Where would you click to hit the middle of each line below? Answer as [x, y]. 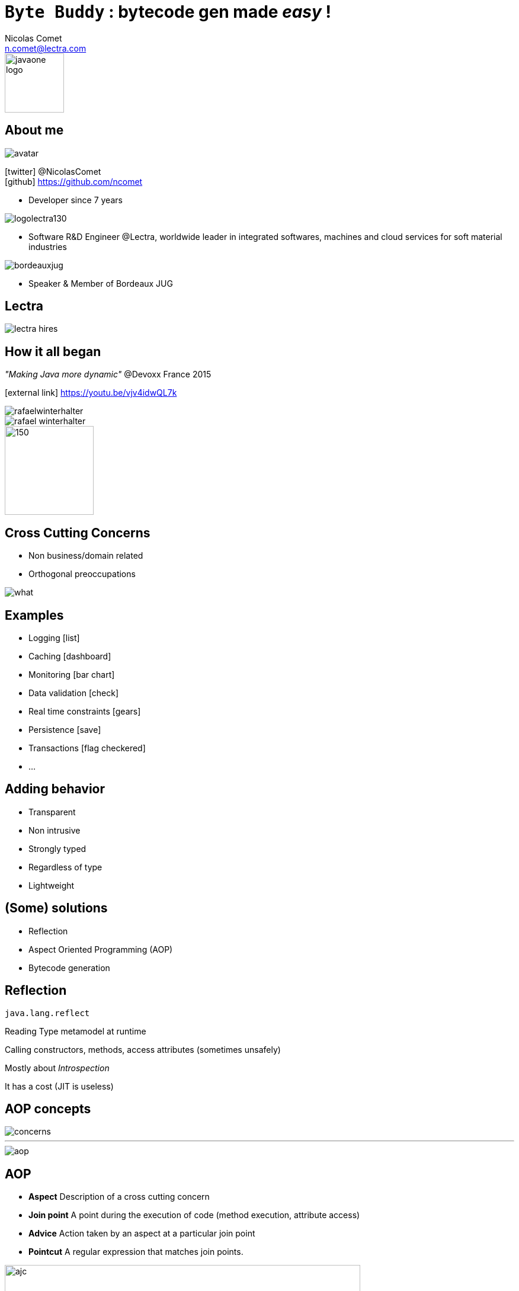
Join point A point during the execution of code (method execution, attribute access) [194, 1215]
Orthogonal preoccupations [82, 574]
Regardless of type [65, 867]
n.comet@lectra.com [46, 48]
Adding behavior [55, 789]
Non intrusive [55, 830]
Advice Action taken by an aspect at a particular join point [142, 1234]
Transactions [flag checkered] [87, 748]
